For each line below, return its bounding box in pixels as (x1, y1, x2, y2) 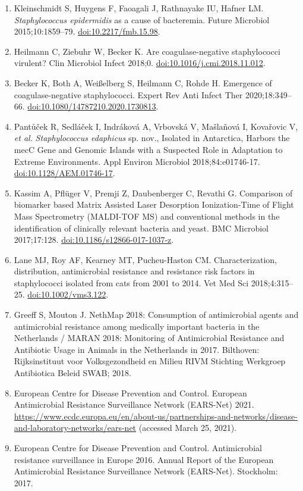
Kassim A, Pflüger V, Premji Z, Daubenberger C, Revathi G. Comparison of (14, 186, 293, 199)
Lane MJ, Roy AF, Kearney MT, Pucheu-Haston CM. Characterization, (14, 253, 277, 265)
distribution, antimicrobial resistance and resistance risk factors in (14, 265, 255, 277)
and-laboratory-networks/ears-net (14, 421, 137, 434)
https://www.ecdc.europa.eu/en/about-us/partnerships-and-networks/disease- (14, 409, 298, 422)
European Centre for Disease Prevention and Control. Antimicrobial (14, 442, 262, 454)
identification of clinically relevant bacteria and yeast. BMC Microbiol (14, 221, 269, 234)
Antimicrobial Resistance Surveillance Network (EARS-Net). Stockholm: (14, 465, 278, 477)
